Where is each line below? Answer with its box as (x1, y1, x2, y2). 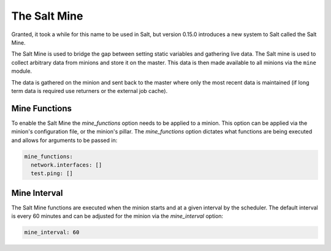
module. (11, 67, 32, 75)
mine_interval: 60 (24, 229, 80, 236)
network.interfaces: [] (31, 161, 102, 168)
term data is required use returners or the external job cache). (11, 87, 168, 94)
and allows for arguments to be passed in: (11, 137, 118, 144)
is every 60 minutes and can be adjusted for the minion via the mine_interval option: (11, 212, 224, 220)
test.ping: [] (31, 170, 74, 177)
